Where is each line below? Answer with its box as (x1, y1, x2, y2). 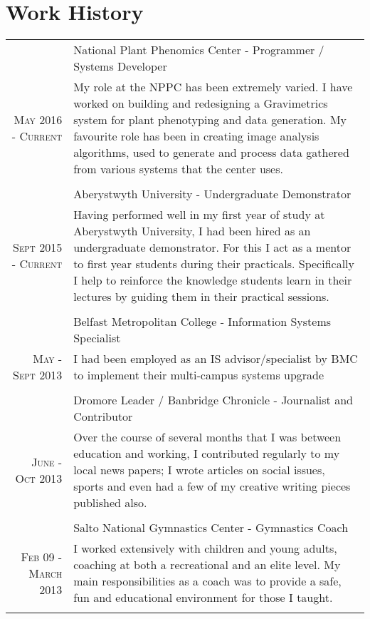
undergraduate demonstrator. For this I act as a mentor (73, 239, 351, 256)
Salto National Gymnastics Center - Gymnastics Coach (73, 519, 349, 536)
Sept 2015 (12, 239, 63, 256)
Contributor (73, 408, 133, 425)
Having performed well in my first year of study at (73, 206, 325, 223)
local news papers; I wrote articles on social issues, (73, 461, 325, 479)
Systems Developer (73, 58, 167, 75)
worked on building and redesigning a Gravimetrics (73, 95, 328, 112)
